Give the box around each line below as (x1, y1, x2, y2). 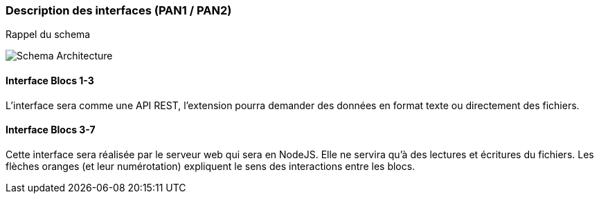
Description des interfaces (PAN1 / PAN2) (6, 3, 232, 17)
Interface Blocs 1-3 (6, 74, 94, 86)
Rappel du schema (6, 28, 91, 41)
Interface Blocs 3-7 (6, 124, 96, 136)
